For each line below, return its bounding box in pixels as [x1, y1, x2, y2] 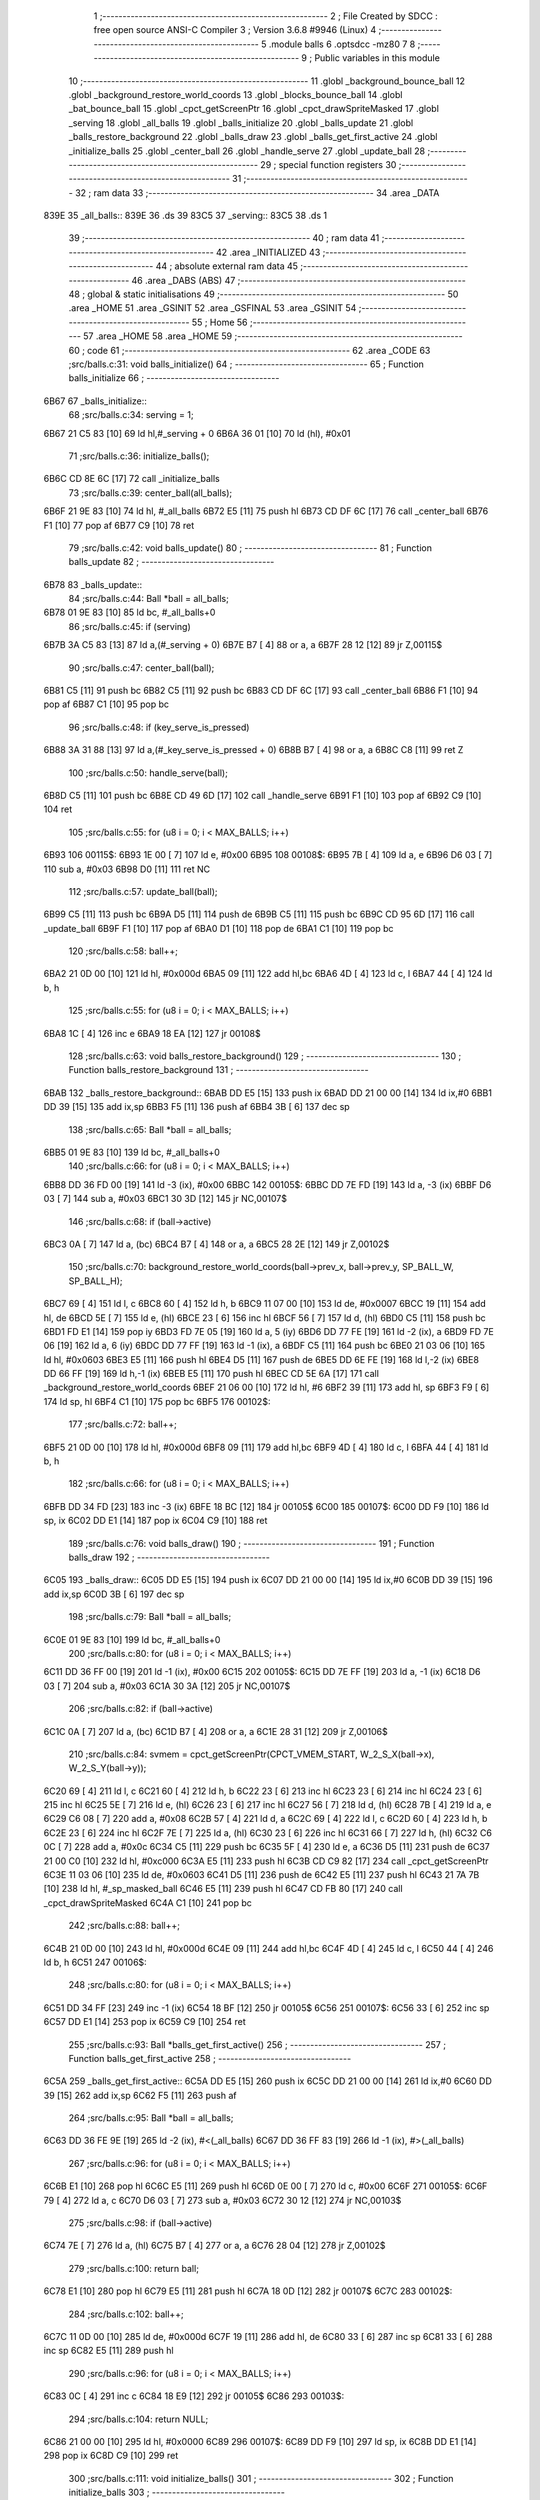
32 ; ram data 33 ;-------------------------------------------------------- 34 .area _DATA [75, 186, 440, 199]
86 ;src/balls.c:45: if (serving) [68, 620, 191, 632]
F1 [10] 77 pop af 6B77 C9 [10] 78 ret [43, 519, 195, 531]
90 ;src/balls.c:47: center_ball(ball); [68, 661, 215, 674]
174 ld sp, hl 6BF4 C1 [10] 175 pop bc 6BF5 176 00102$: [43, 1395, 271, 1407]
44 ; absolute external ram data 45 [155, 260, 299, 272]
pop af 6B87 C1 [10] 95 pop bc [43, 698, 170, 710]
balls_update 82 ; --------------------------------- [68, 556, 275, 568]
